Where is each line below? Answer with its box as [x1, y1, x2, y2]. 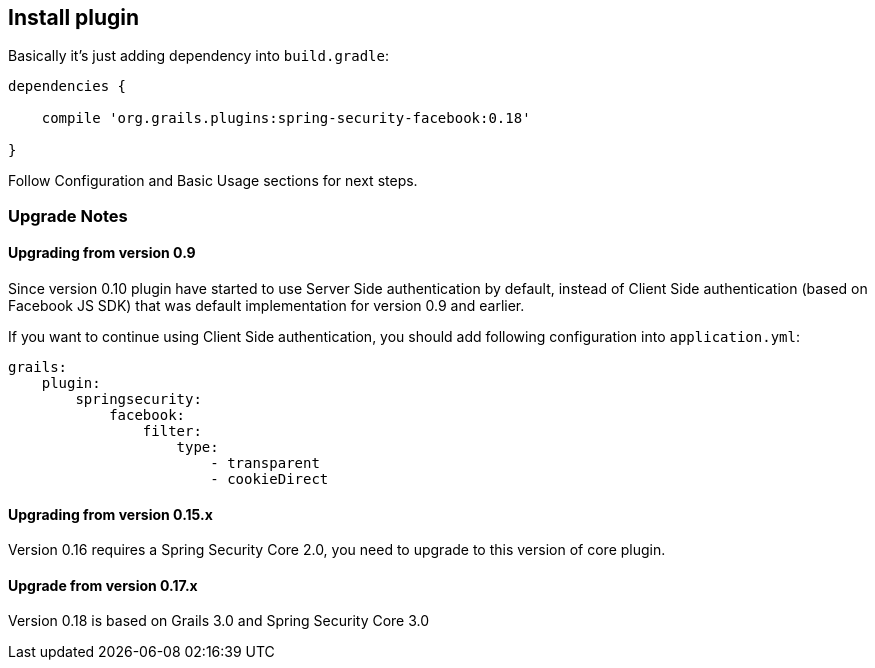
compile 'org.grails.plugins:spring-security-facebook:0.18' [41, 110, 531, 127]
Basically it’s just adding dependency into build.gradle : [8, 47, 390, 65]
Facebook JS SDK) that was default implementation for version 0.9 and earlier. [8, 297, 525, 315]
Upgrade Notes [8, 205, 128, 226]
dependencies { [8, 78, 127, 95]
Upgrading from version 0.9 [8, 244, 196, 262]
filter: [142, 423, 202, 440]
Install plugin [8, 5, 140, 30]
